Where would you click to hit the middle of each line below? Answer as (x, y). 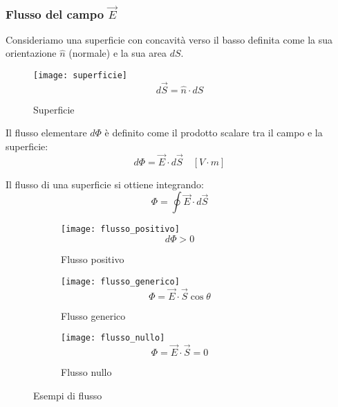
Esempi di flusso (68, 395)
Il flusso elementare (46, 133)
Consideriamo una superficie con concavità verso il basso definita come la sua (169, 39)
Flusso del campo (55, 13)
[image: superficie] (81, 75)
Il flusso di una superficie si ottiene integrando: (105, 184)
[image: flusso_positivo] (120, 229)
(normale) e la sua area (118, 53)
